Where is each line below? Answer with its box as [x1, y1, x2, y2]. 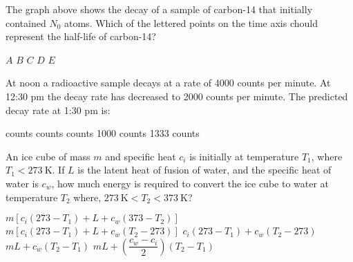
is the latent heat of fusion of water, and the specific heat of [77, 162, 332, 177]
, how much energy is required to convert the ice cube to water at [51, 176, 330, 190]
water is [6, 176, 39, 190]
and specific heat [105, 149, 176, 163]
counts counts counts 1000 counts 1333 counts [6, 126, 200, 140]
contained [6, 15, 46, 30]
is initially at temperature [189, 149, 299, 163]
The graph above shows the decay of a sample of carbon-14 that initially [6, 2, 313, 16]
